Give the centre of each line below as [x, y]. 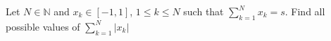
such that [204, 11]
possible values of [43, 26]
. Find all [305, 11]
